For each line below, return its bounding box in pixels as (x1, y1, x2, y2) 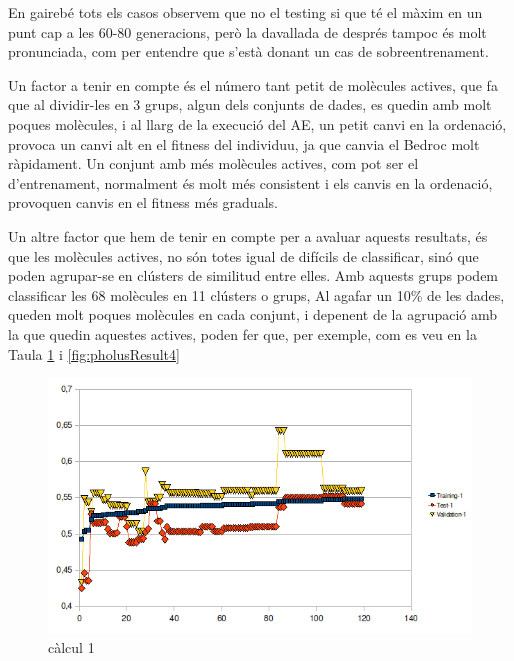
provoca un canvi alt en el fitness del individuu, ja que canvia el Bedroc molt (8, 133, 480, 154)
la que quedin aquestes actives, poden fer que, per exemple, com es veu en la (8, 323, 477, 344)
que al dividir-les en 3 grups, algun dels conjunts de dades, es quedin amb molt (8, 94, 492, 115)
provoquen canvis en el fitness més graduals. (8, 192, 278, 213)
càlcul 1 (48, 637, 95, 658)
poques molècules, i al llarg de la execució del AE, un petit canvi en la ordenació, (8, 113, 507, 134)
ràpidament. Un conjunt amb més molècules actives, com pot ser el (8, 153, 419, 174)
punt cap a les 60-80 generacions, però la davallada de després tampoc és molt (8, 21, 487, 42)
